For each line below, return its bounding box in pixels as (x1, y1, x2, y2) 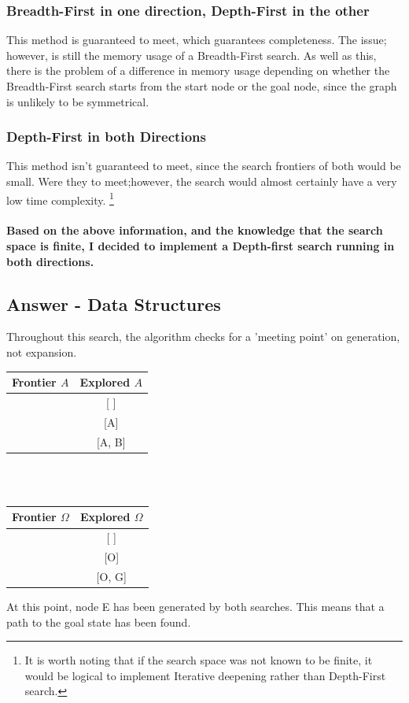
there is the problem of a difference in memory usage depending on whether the (6, 62, 390, 79)
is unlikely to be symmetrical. (6, 93, 149, 109)
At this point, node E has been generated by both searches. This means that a (6, 598, 385, 615)
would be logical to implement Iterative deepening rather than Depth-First (24, 667, 386, 683)
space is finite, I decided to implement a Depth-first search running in (6, 238, 395, 254)
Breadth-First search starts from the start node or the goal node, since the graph (6, 78, 397, 94)
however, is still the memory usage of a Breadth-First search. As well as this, (6, 46, 377, 63)
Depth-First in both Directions (6, 127, 206, 146)
